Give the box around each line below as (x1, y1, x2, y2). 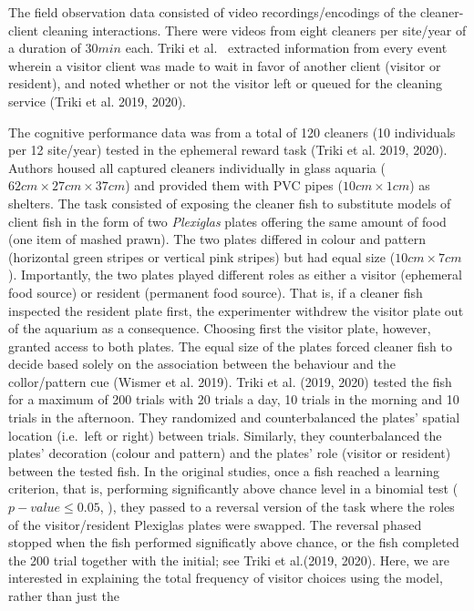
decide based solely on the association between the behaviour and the (8, 354, 396, 373)
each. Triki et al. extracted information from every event (125, 38, 448, 57)
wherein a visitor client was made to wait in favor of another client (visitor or (8, 56, 441, 75)
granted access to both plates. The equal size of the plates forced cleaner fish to (8, 336, 453, 355)
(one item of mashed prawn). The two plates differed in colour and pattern (8, 229, 427, 249)
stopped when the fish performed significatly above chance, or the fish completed (8, 533, 459, 552)
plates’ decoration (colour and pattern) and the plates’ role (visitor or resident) (8, 443, 451, 463)
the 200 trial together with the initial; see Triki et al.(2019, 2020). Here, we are (8, 550, 450, 569)
